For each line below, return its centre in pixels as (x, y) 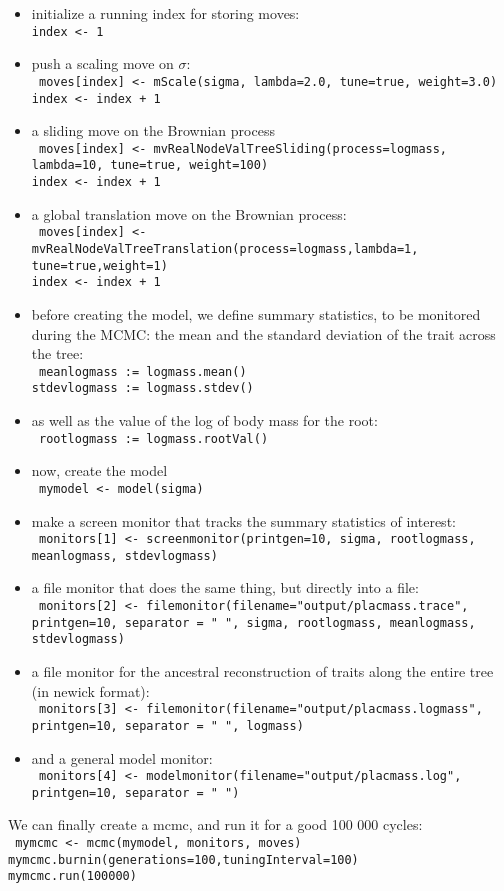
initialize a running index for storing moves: (165, 13)
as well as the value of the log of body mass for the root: (204, 420)
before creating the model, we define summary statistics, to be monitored (256, 313)
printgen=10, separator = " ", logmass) (167, 725)
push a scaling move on (102, 63)
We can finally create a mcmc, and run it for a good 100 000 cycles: (215, 824)
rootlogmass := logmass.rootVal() (153, 438)
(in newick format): (90, 690)
